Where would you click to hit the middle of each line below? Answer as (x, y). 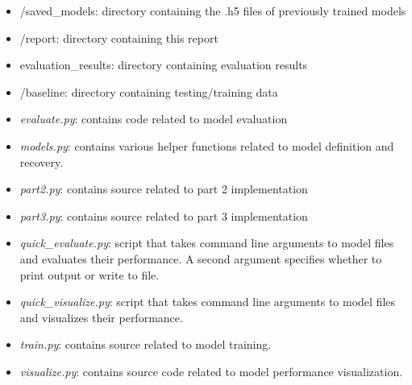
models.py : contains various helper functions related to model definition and (207, 145)
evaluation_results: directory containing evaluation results (164, 65)
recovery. (42, 161)
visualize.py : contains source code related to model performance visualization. (211, 371)
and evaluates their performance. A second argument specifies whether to (201, 258)
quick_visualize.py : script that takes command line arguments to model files (208, 302)
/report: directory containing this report (119, 37)
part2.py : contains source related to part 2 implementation (164, 189)
